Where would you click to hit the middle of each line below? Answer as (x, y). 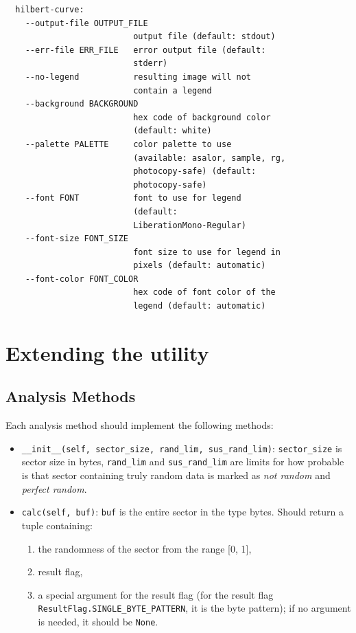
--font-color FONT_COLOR (82, 279)
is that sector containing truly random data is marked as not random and (176, 475)
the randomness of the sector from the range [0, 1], (145, 548)
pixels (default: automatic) (200, 266)
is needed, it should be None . (98, 622)
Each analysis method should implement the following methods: (140, 425)
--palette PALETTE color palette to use (128, 144)
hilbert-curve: (50, 10)
